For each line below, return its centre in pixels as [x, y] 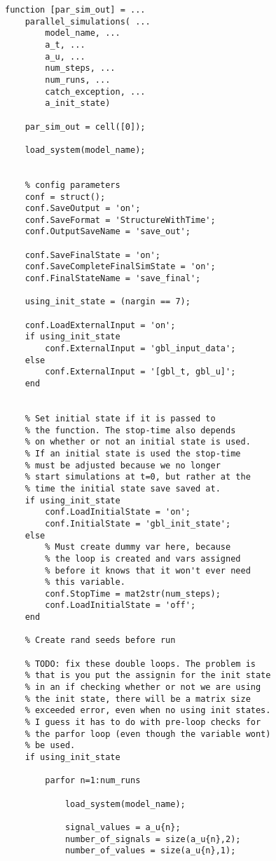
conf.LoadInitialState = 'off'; [120, 605]
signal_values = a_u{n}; [123, 827]
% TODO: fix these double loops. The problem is [140, 664]
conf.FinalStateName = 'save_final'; [113, 279]
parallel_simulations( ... [88, 21]
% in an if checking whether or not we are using [143, 687]
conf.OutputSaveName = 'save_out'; [108, 232]
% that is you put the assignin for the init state [148, 676]
